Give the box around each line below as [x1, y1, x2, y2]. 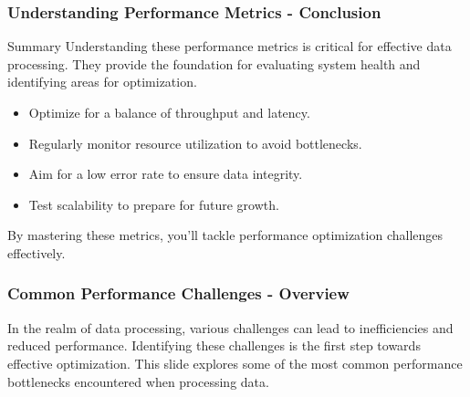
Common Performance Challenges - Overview [7, 282, 350, 305]
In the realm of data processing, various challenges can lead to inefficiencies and [7, 318, 454, 337]
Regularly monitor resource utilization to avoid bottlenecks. [28, 133, 362, 152]
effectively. [7, 243, 66, 262]
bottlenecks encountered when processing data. [7, 371, 269, 391]
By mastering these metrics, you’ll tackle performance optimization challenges [7, 225, 444, 245]
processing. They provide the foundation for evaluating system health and [7, 54, 421, 73]
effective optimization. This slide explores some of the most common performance [7, 353, 463, 372]
